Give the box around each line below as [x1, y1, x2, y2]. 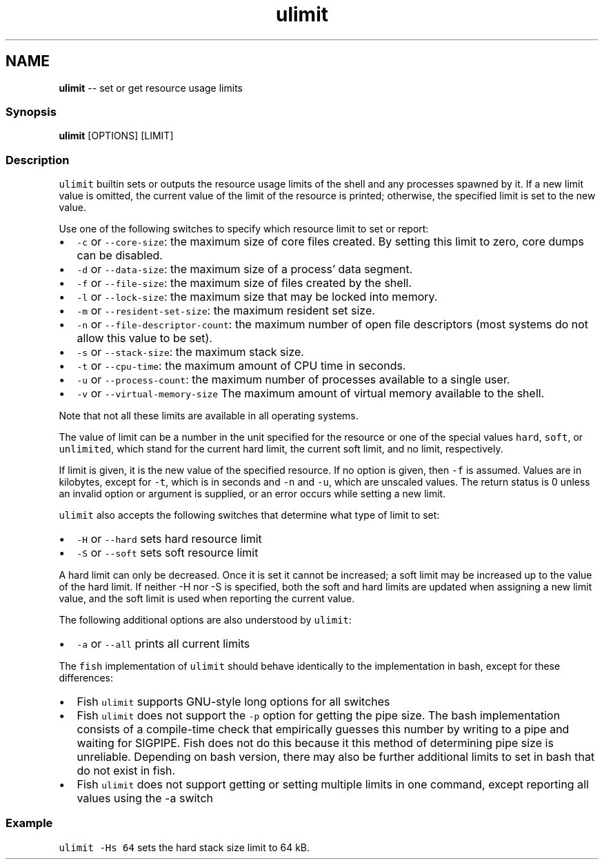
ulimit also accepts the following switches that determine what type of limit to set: [59, 509, 440, 521]
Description [6, 152, 70, 167]
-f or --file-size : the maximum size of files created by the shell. [77, 276, 412, 290]
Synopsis [6, 104, 57, 119]
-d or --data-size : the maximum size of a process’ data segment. [77, 262, 413, 277]
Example [6, 816, 53, 831]
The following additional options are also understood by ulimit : [59, 614, 352, 626]
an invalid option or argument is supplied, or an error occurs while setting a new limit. [59, 488, 446, 500]
